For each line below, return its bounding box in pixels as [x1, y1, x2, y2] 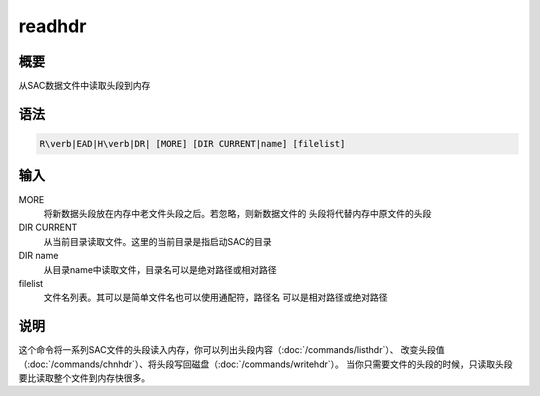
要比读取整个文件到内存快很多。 [18, 371, 150, 384]
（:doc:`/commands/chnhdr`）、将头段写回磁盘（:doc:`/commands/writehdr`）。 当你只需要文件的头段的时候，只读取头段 [18, 358, 513, 370]
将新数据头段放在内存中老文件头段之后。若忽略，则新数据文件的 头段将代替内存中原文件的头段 [43, 207, 432, 219]
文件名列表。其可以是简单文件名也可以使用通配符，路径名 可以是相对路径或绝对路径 [43, 291, 388, 304]
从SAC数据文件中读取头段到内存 [18, 80, 151, 92]
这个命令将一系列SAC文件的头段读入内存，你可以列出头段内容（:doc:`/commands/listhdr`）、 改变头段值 [18, 344, 445, 356]
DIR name [18, 250, 59, 262]
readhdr [18, 15, 87, 37]
